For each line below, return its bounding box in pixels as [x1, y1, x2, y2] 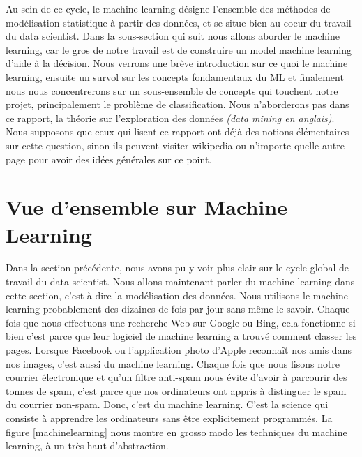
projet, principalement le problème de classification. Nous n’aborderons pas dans [6, 97, 349, 112]
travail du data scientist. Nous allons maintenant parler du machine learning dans [6, 274, 355, 289]
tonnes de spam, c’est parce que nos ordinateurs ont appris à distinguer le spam [6, 383, 347, 398]
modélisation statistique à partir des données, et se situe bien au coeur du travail [6, 15, 352, 29]
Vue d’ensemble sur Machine [6, 193, 287, 221]
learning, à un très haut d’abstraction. [6, 438, 169, 453]
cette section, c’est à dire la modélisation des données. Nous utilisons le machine [6, 287, 348, 302]
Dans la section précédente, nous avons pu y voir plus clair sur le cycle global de [6, 260, 349, 275]
